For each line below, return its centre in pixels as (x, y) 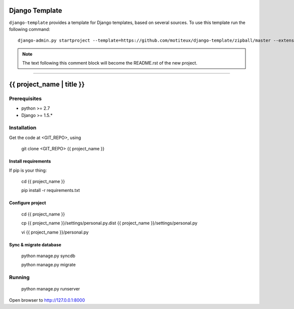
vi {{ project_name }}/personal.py (55, 232)
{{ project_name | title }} (47, 84)
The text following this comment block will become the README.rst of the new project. (110, 63)
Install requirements (30, 161)
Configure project (27, 203)
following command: (30, 29)
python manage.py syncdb (48, 256)
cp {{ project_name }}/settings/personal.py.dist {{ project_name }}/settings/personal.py (110, 223)
